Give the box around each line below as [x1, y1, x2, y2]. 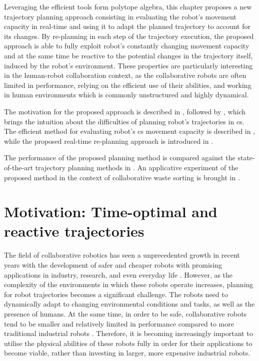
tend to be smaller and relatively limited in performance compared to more [4, 318, 234, 329]
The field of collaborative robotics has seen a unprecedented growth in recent [4, 250, 240, 260]
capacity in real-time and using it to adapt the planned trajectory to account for [4, 21, 250, 31]
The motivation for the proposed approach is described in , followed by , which [4, 106, 246, 116]
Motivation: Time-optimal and [4, 201, 217, 222]
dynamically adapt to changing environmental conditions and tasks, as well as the [4, 299, 255, 309]
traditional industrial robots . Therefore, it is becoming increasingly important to [4, 328, 253, 339]
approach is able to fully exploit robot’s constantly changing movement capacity [4, 40, 249, 51]
